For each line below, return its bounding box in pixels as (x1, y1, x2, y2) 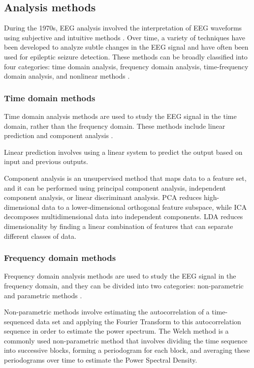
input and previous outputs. (4, 156, 88, 167)
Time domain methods (4, 91, 95, 104)
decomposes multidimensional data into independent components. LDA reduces (4, 211, 243, 222)
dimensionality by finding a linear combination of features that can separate (4, 221, 233, 231)
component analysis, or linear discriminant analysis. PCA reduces (4, 192, 202, 202)
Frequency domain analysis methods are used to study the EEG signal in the (4, 271, 236, 281)
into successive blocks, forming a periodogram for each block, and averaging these (4, 345, 250, 355)
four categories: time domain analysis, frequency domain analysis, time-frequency (4, 61, 249, 71)
